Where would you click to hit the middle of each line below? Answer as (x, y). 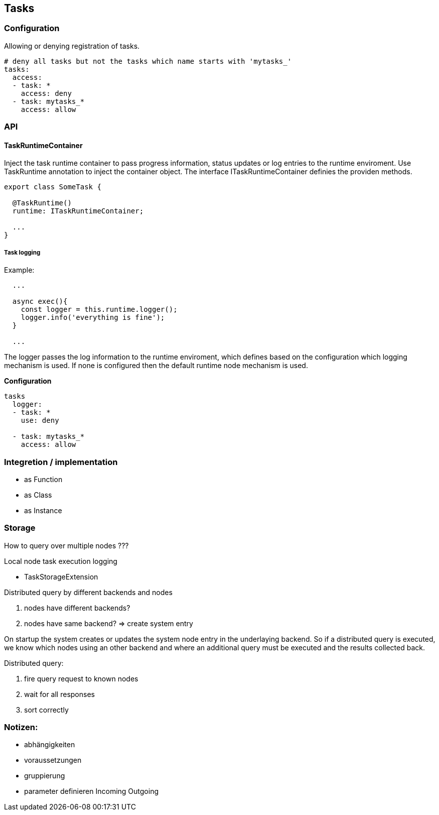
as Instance (43, 510)
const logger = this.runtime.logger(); (99, 310)
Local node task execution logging (61, 561)
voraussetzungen (53, 760)
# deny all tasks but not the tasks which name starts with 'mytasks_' (148, 61)
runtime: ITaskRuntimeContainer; (78, 211)
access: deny (46, 93)
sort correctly (46, 710)
